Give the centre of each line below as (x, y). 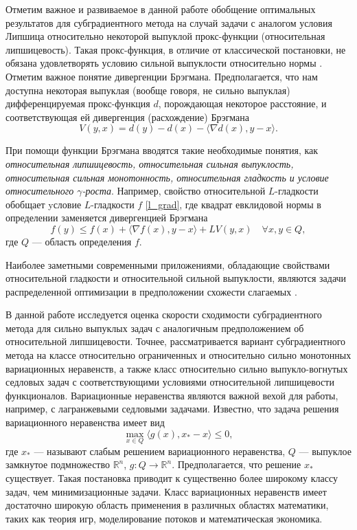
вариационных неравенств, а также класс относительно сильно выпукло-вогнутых (177, 368)
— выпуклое (325, 451)
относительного (40, 191)
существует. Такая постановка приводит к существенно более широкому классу (172, 478)
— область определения (82, 241)
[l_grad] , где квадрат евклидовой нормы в (233, 204)
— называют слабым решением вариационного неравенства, (160, 451)
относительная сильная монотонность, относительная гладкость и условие (167, 177)
